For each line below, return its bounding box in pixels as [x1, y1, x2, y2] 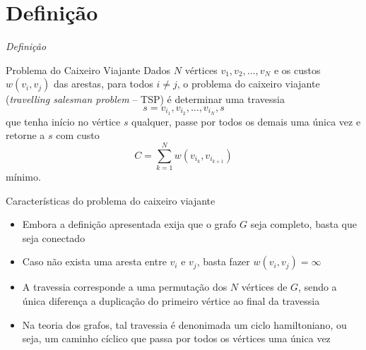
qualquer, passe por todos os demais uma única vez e [131, 114, 361, 128]
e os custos [273, 62, 321, 77]
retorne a [6, 128, 45, 143]
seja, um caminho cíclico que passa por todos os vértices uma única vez [22, 331, 331, 346]
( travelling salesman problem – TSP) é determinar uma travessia [6, 92, 285, 107]
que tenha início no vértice [6, 114, 121, 128]
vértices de [241, 279, 288, 294]
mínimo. [6, 169, 41, 184]
